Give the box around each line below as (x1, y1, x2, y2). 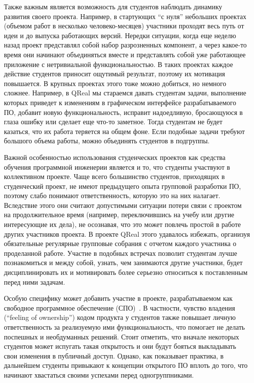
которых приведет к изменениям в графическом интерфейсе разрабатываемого (4, 97, 236, 107)
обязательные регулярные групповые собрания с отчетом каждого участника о (4, 238, 236, 248)
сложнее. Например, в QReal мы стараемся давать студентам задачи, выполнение (4, 88, 246, 98)
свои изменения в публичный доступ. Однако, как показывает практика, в (4, 350, 224, 360)
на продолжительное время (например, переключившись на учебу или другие (4, 209, 234, 220)
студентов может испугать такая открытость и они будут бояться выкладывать (4, 341, 236, 351)
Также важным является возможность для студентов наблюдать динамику (4, 1, 222, 11)
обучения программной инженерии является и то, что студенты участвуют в (4, 161, 230, 172)
